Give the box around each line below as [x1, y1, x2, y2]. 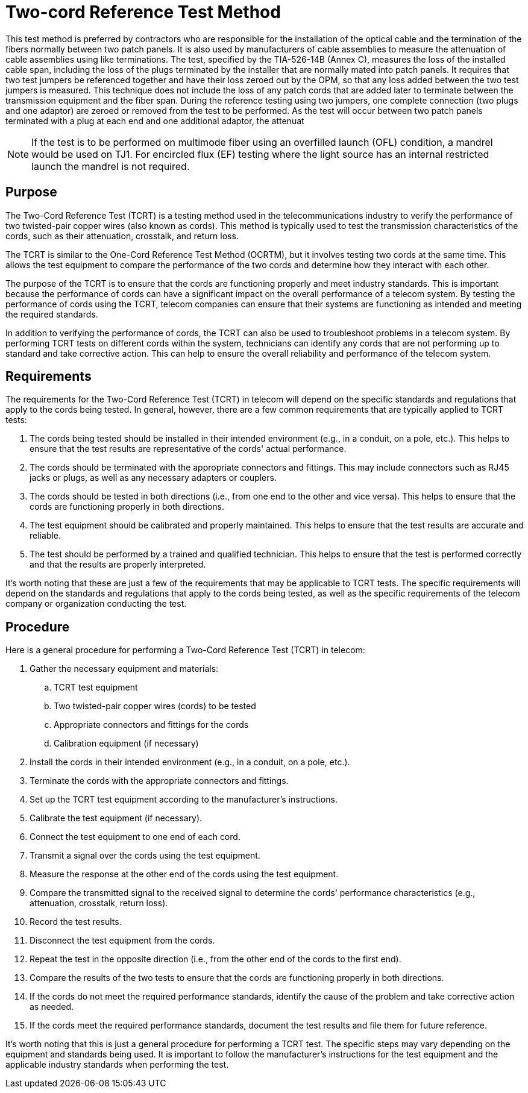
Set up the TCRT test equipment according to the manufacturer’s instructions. [30, 794, 338, 805]
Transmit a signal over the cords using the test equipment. [30, 850, 260, 861]
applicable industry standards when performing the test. [5, 1059, 229, 1070]
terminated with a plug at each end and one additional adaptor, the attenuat [5, 115, 304, 126]
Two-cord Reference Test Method [5, 2, 281, 22]
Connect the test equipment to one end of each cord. [30, 831, 240, 842]
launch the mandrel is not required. [31, 160, 190, 172]
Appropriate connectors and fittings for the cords [54, 719, 249, 730]
